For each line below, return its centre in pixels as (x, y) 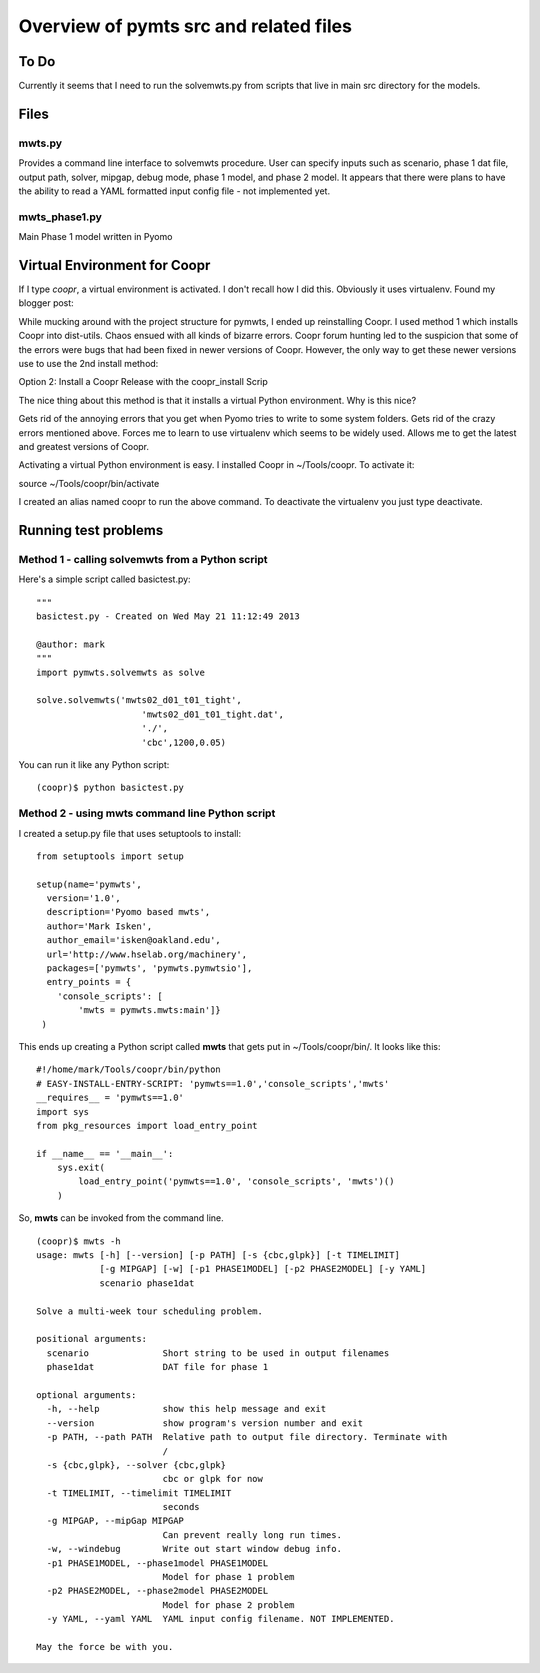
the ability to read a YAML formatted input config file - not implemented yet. (174, 191)
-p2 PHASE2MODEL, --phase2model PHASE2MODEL (157, 1591)
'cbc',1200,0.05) (184, 742)
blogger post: (46, 303)
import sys (63, 1111)
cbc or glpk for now (213, 1479)
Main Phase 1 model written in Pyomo (95, 237)
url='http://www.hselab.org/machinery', (147, 954)
